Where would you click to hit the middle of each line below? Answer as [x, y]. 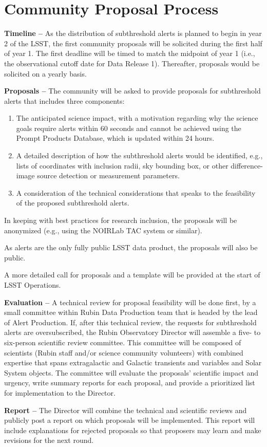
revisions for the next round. [49, 440]
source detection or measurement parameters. [108, 175]
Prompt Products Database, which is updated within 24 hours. [115, 138]
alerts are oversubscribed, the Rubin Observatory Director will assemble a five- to [132, 332]
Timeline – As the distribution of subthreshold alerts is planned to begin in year [133, 33]
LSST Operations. [33, 285]
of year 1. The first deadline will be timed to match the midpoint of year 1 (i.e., [130, 53]
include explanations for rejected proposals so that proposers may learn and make [133, 430]
